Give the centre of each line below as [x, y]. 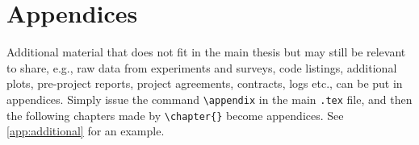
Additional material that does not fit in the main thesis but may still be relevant [206, 52]
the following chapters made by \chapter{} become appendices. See [175, 115]
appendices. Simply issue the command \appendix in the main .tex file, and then [209, 99]
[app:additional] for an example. [86, 131]
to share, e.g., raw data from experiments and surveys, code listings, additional [202, 67]
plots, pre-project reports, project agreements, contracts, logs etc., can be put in [205, 83]
